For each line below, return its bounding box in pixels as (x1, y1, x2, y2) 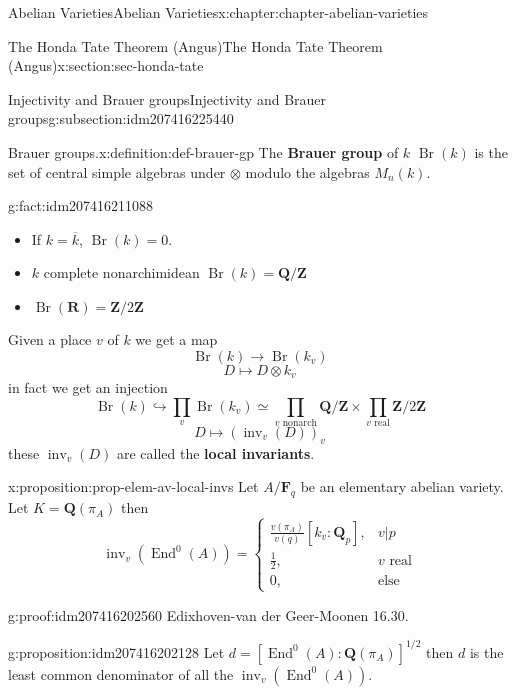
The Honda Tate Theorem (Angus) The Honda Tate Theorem (8, 35, 383, 56)
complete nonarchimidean (43, 262, 200, 283)
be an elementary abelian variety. (300, 476, 504, 497)
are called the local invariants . (116, 442, 315, 463)
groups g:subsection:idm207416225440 (8, 108, 234, 129)
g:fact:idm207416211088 (8, 195, 154, 216)
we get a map (135, 328, 218, 349)
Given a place (8, 328, 92, 349)
